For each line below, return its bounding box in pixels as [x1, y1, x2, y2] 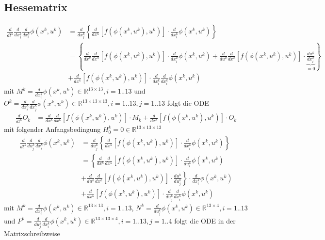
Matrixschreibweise [4, 228, 60, 239]
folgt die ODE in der [174, 215, 236, 225]
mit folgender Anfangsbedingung [4, 124, 101, 134]
